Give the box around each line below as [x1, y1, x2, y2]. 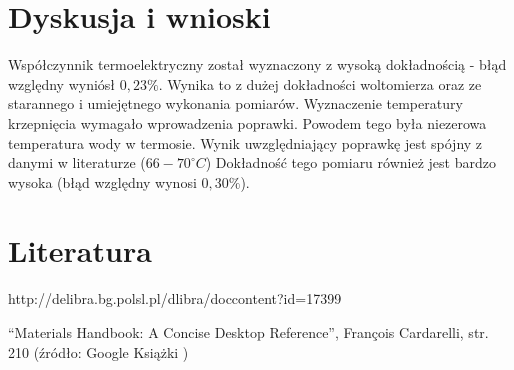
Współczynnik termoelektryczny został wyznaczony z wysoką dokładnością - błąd [8, 54, 507, 75]
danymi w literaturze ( [8, 152, 146, 173]
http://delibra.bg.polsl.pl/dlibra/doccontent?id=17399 [8, 288, 342, 309]
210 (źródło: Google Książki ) [8, 341, 189, 362]
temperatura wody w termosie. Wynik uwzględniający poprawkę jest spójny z [8, 132, 483, 153]
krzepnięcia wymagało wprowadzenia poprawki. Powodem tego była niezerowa [8, 112, 487, 133]
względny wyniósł [8, 73, 116, 94]
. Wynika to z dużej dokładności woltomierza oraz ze [158, 73, 482, 94]
